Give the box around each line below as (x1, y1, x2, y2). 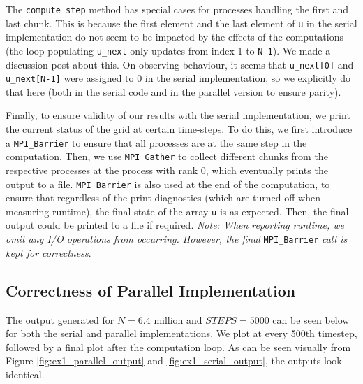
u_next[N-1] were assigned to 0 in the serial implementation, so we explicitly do (6, 71, 351, 85)
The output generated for (6, 312, 114, 327)
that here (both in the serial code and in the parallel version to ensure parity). (6, 84, 341, 99)
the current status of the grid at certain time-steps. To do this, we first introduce (6, 122, 353, 136)
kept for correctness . (6, 245, 91, 259)
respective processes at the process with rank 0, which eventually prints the (6, 162, 328, 177)
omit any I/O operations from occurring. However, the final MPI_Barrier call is (6, 232, 348, 246)
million (154, 315, 184, 326)
